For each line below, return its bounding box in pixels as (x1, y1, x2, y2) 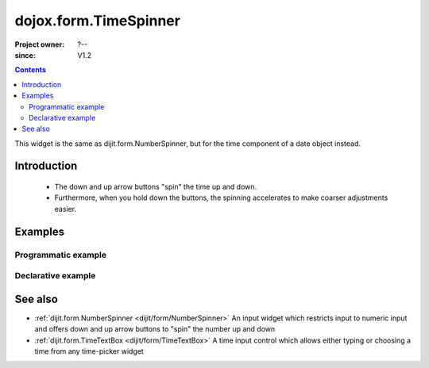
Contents (14, 65, 47, 75)
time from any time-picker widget (34, 347, 145, 356)
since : (14, 50, 36, 59)
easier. (54, 204, 77, 213)
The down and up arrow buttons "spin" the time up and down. (54, 182, 257, 192)
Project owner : (14, 40, 65, 49)
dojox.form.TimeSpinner (14, 12, 180, 29)
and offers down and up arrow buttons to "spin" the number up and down (34, 324, 276, 334)
